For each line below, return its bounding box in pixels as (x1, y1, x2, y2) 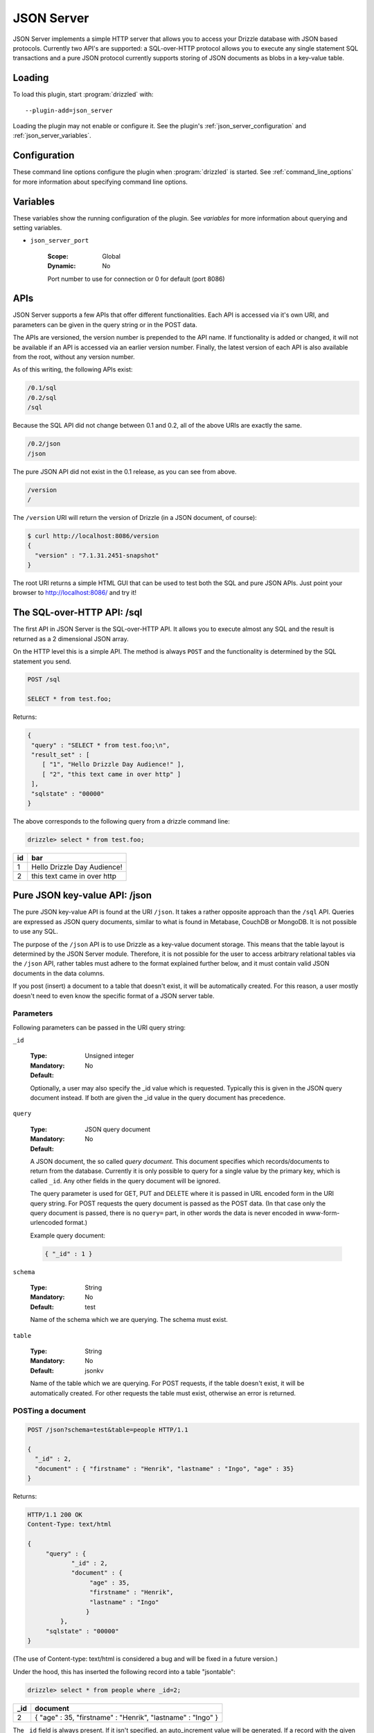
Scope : (47, 252, 69, 260)
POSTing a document (12, 1406, 86, 1416)
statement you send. (12, 657, 72, 665)
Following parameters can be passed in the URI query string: (12, 1023, 186, 1031)
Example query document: (30, 1231, 106, 1239)
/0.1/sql (27, 384, 57, 392)
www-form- (305, 1208, 340, 1217)
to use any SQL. (12, 928, 58, 936)
